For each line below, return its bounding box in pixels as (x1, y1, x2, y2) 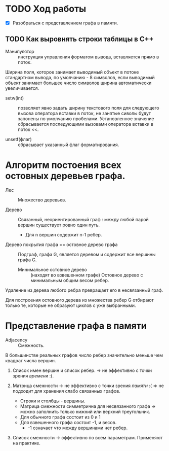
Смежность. (18, 342, 45, 348)
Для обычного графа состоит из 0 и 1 (20, 414, 101, 420)
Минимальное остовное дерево (18, 266, 87, 272)
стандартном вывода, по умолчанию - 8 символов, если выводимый (5, 74, 155, 80)
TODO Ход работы (5, 3, 87, 15)
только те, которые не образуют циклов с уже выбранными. (5, 302, 136, 308)
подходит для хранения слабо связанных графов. (12, 388, 120, 394)
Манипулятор (5, 48, 34, 54)
